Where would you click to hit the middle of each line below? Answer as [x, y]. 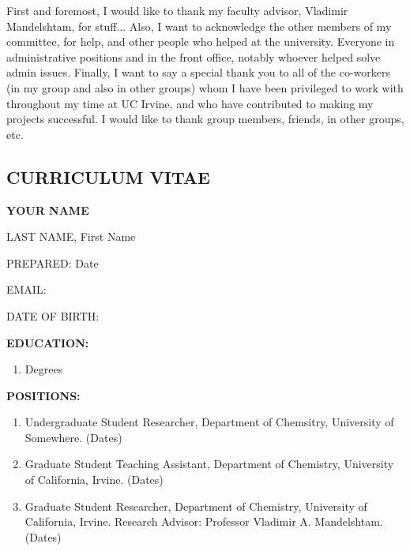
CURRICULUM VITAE [108, 176]
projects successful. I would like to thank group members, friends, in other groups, [205, 119]
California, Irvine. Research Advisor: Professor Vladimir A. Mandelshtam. [204, 521]
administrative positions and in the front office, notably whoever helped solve [194, 56]
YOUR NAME [48, 210]
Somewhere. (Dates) [73, 437]
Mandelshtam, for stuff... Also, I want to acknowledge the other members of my [199, 26]
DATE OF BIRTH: [53, 315]
